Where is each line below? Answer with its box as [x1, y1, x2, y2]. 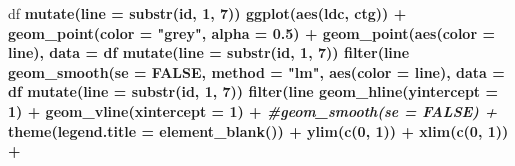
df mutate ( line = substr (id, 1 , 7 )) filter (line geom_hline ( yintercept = [8, 81, 498, 102]
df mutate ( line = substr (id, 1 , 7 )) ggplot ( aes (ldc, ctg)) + [8, 3, 407, 23]
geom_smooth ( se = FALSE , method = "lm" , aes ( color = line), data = [8, 61, 505, 82]
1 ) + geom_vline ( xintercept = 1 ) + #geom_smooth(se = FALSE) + [8, 100, 498, 121]
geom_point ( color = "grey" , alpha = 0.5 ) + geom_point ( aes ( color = [8, 22, 495, 43]
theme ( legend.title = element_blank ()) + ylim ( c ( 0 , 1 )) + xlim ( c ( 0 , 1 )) [8, 120, 509, 141]
